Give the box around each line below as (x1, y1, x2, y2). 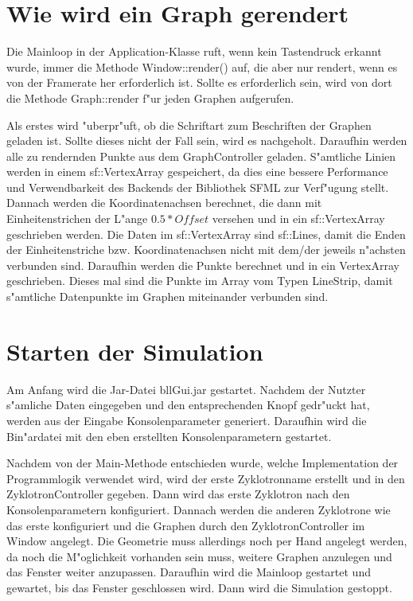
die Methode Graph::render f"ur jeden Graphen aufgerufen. (6, 89, 294, 106)
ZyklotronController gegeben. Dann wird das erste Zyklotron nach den (6, 486, 350, 502)
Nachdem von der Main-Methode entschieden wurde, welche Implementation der (6, 455, 399, 471)
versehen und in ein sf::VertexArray (212, 210, 385, 227)
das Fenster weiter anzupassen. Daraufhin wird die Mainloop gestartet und (6, 564, 371, 580)
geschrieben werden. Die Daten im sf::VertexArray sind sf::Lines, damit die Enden (6, 225, 406, 242)
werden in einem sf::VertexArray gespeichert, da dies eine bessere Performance (6, 163, 388, 180)
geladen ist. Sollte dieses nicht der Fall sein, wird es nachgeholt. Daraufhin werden (6, 132, 407, 149)
